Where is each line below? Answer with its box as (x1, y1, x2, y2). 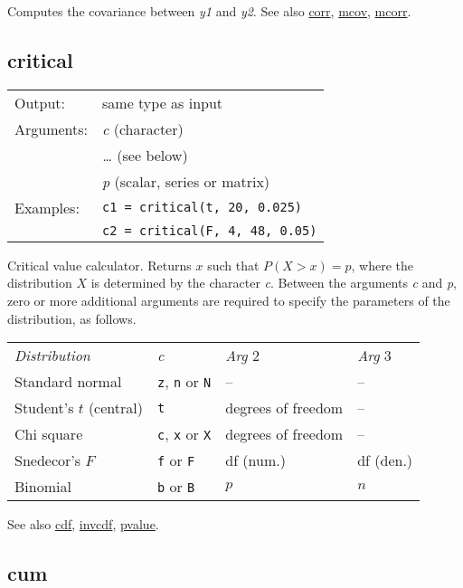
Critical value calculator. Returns (7, 255, 192, 274)
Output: (14, 91, 66, 113)
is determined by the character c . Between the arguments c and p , (90, 273, 458, 292)
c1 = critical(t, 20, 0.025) (102, 200, 303, 215)
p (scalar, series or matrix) (102, 170, 270, 192)
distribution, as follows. (7, 308, 137, 327)
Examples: (14, 196, 80, 218)
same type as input (102, 91, 223, 113)
